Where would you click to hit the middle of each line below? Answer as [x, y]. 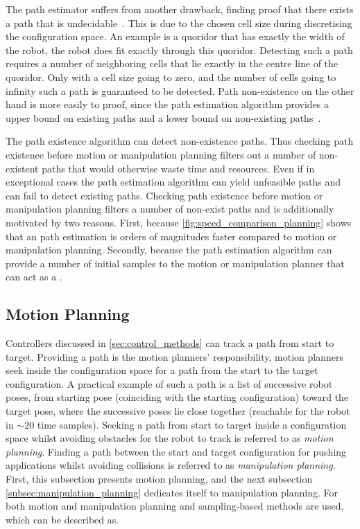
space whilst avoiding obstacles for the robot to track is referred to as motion [170, 438]
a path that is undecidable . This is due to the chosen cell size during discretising [179, 23]
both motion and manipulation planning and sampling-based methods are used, [175, 506]
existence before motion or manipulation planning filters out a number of [161, 154]
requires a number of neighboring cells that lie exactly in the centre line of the [172, 63]
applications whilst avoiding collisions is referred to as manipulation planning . [171, 465]
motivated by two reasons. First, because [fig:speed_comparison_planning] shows [179, 222]
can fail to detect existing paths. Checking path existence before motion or [164, 195]
